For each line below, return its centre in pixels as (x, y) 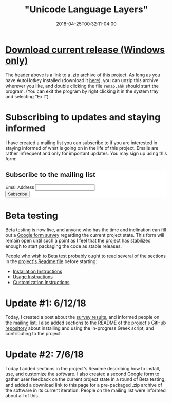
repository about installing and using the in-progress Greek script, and (80, 328)
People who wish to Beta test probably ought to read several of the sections (85, 256)
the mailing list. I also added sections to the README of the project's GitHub (86, 323)
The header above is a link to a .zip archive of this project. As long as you (83, 75)
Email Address (20, 187)
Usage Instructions (33, 277)
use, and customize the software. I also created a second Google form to (82, 374)
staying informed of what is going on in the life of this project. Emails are (82, 148)
